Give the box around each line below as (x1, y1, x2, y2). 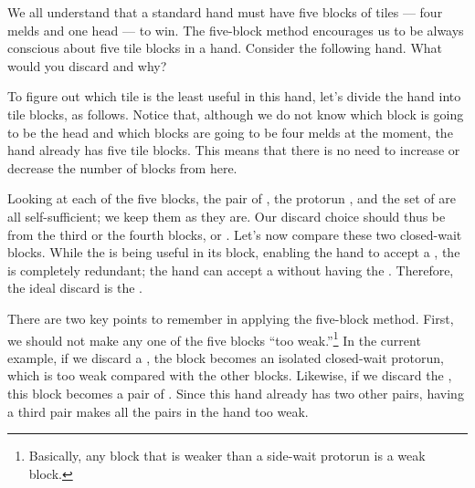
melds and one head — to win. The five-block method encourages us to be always (7, 20, 464, 39)
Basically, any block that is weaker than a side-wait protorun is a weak (28, 446, 426, 465)
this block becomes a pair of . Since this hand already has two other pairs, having (7, 383, 464, 402)
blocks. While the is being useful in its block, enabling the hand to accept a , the (7, 243, 460, 262)
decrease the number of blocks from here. (7, 158, 237, 177)
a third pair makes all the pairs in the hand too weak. (7, 401, 309, 421)
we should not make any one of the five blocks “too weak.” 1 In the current (7, 327, 421, 349)
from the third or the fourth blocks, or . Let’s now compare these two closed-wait (7, 224, 462, 244)
